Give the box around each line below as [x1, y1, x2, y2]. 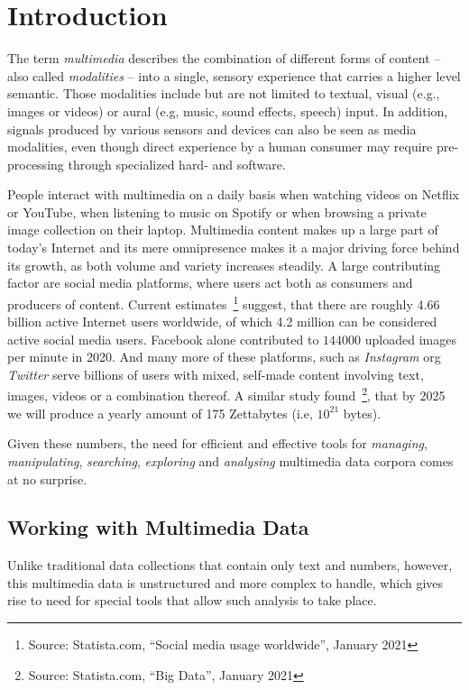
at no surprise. [7, 469, 87, 488]
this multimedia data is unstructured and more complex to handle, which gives [7, 573, 444, 592]
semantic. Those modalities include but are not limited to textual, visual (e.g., [7, 84, 440, 103]
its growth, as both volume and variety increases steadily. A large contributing [7, 255, 441, 274]
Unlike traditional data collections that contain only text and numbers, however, [7, 556, 453, 575]
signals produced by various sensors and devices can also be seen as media [7, 119, 417, 138]
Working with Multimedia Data [7, 513, 309, 541]
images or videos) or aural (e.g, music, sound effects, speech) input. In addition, [7, 101, 448, 120]
